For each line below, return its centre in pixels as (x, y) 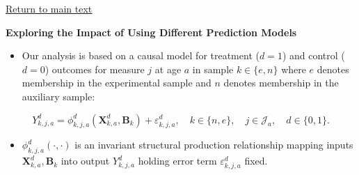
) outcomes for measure (95, 69)
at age (168, 69)
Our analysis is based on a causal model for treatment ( (141, 55)
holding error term (177, 161)
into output (85, 161)
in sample (213, 69)
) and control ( (313, 55)
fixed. (256, 161)
